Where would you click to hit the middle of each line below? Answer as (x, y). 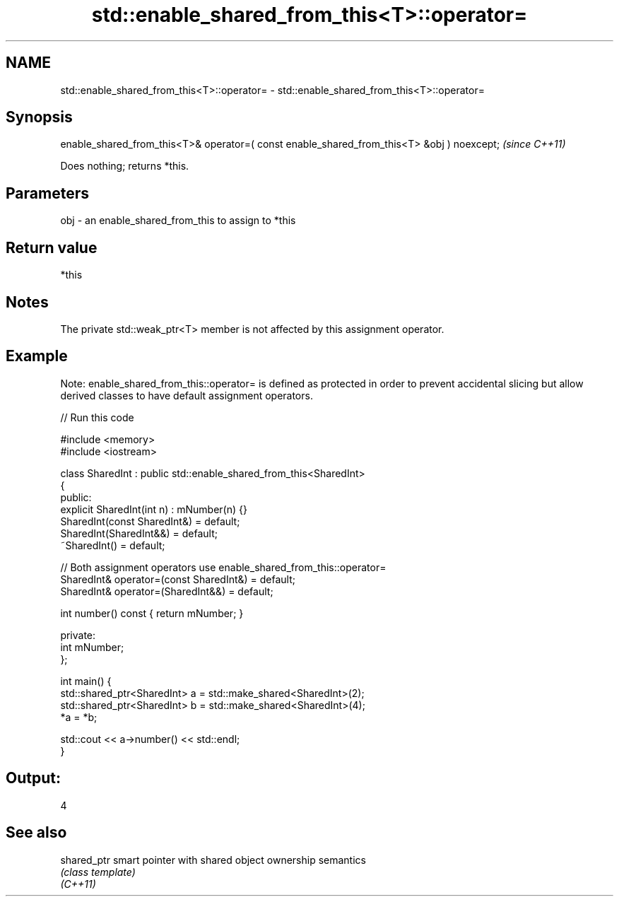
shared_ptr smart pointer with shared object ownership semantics (213, 860)
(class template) (98, 872)
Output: (33, 778)
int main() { (86, 681)
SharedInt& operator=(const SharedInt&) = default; (178, 579)
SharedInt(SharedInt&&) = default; (139, 533)
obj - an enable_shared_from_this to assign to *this (178, 221)
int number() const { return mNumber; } (152, 613)
